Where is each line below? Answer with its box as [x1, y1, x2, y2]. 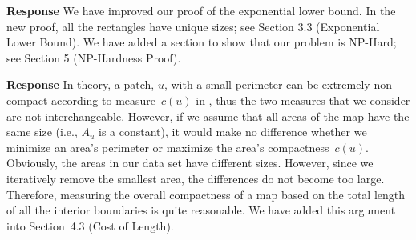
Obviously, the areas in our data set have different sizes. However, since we [6, 154, 374, 171]
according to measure [50, 91, 156, 108]
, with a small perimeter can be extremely [164, 76, 370, 93]
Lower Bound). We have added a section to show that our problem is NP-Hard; [6, 34, 397, 50]
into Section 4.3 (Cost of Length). [6, 217, 174, 234]
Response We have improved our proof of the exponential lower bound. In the [6, 2, 396, 18]
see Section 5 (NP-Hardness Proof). [6, 49, 181, 66]
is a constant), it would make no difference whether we [99, 123, 367, 140]
